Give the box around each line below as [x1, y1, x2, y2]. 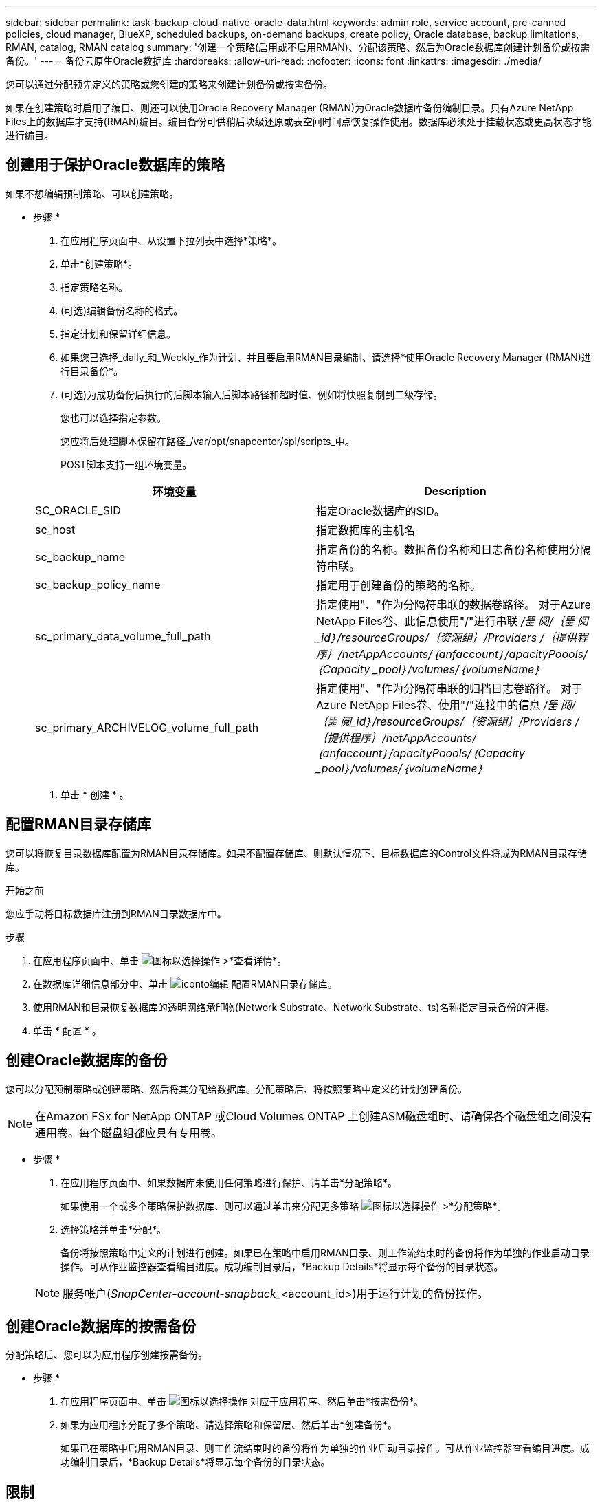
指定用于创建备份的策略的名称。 [316, 578, 482, 592]
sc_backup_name [35, 549, 126, 564]
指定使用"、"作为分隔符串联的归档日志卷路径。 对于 [316, 681, 583, 695]
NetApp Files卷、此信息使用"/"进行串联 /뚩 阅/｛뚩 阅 [316, 613, 588, 628]
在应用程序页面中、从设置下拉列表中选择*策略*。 [60, 234, 282, 246]
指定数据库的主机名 [316, 523, 416, 537]
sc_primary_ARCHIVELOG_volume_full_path [35, 720, 259, 734]
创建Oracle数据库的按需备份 [5, 1317, 197, 1335]
